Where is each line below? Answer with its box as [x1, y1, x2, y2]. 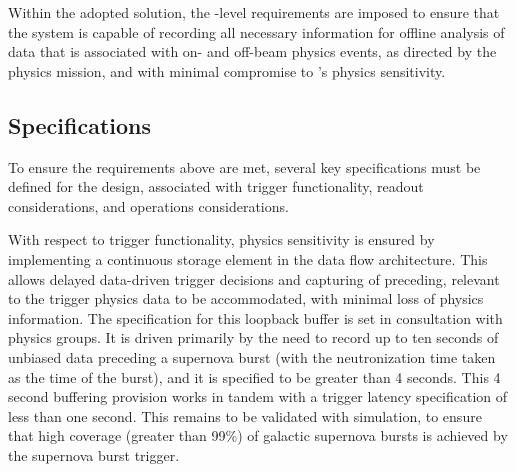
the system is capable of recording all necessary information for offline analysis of [8, 21, 505, 42]
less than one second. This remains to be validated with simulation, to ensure [8, 405, 482, 426]
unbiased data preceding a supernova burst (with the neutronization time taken [8, 346, 496, 367]
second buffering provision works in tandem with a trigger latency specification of [8, 386, 508, 407]
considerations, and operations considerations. [8, 195, 289, 216]
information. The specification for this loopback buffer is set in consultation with [8, 307, 503, 328]
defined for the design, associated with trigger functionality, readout [8, 176, 424, 197]
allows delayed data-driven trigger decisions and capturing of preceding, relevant [8, 268, 500, 289]
